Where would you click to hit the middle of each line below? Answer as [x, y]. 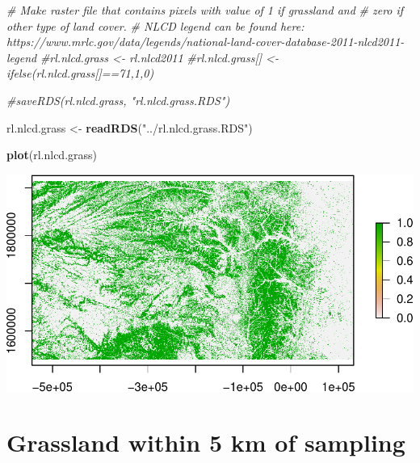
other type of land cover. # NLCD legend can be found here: [155, 25]
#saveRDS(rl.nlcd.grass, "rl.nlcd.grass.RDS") [118, 100]
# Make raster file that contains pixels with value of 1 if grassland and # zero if [205, 10]
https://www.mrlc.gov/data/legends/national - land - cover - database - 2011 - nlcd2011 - [206, 42]
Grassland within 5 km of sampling [206, 442]
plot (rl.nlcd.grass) [52, 155]
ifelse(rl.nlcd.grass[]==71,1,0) [80, 73]
